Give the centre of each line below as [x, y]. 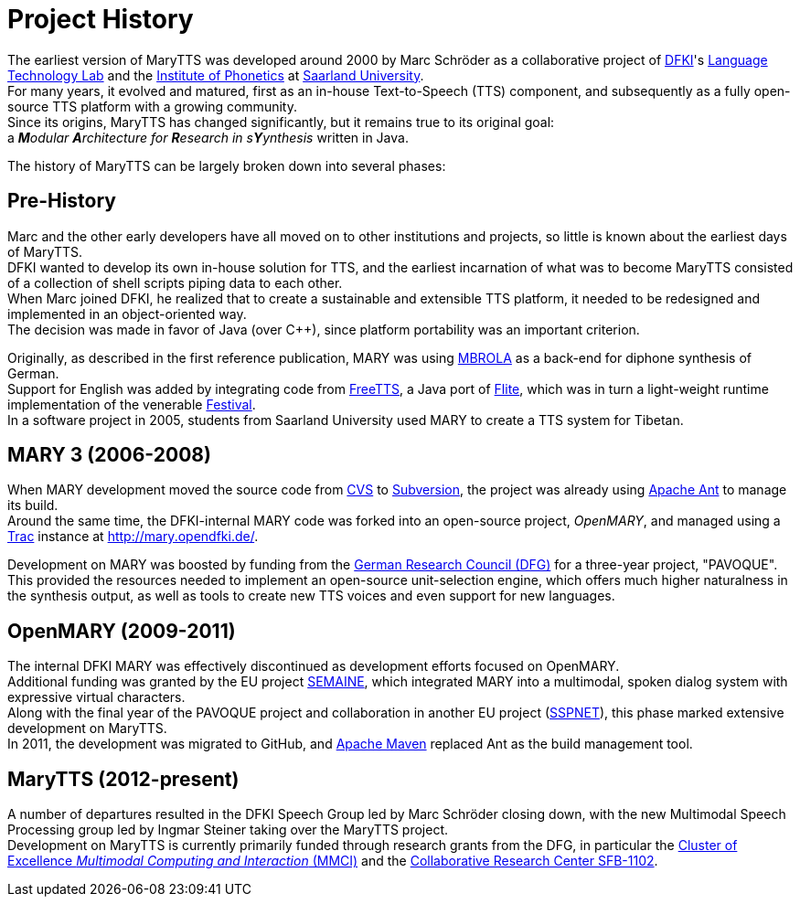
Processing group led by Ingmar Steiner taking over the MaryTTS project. [228, 830]
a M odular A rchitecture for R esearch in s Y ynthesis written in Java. [208, 137]
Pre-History [62, 201]
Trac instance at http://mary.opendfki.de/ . [133, 537]
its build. [33, 505]
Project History [101, 19]
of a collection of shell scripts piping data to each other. [175, 282]
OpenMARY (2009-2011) [122, 631]
